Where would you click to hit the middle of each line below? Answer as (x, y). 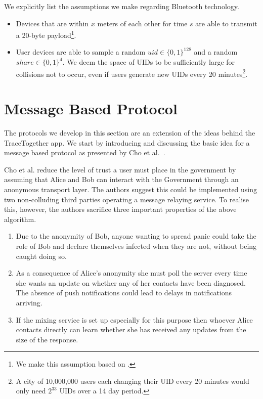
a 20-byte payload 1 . (46, 34)
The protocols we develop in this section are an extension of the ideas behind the (130, 132)
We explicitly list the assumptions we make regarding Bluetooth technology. (122, 6)
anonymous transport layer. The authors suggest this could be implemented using (131, 189)
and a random (216, 52)
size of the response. (47, 339)
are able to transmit (226, 23)
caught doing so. (41, 256)
